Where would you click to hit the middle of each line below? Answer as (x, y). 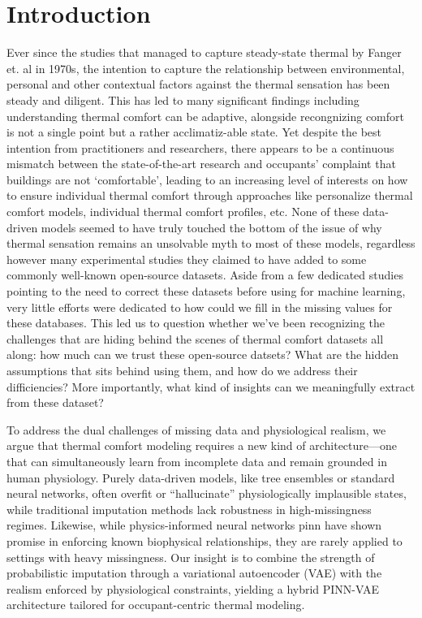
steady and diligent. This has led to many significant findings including (183, 99)
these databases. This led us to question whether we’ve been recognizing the (196, 323)
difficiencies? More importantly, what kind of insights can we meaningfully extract (211, 386)
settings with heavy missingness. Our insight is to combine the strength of (191, 557)
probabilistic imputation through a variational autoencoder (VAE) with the (194, 573)
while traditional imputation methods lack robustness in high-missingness (189, 509)
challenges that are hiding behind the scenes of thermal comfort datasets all (195, 338)
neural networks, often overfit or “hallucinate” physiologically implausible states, (207, 493)
